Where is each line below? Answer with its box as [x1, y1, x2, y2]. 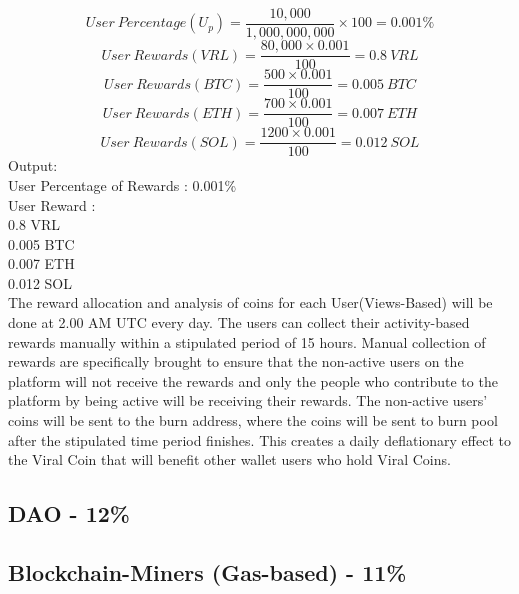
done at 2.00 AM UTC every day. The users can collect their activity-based [8, 312, 470, 333]
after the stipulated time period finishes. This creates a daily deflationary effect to [8, 429, 511, 450]
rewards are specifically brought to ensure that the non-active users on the [8, 351, 464, 372]
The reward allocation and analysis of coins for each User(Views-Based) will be [8, 292, 493, 313]
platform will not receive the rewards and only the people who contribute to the [8, 370, 498, 391]
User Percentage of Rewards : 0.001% [8, 174, 237, 195]
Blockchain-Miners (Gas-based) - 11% [8, 556, 407, 587]
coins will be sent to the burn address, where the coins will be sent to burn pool [8, 410, 498, 431]
